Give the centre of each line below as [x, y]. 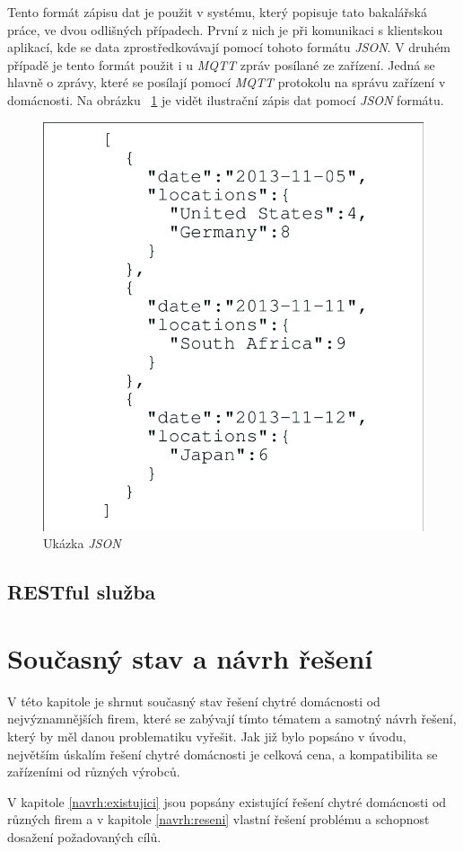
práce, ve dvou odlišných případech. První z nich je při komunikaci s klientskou [225, 29]
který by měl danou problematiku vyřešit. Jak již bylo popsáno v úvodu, [207, 736]
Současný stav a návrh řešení [190, 657]
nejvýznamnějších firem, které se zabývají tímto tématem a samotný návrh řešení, [232, 719]
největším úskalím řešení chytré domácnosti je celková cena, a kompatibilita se [223, 754]
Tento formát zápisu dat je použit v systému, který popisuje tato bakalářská [217, 12]
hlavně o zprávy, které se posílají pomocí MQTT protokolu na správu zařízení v [227, 82]
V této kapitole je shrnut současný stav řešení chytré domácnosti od [194, 701]
